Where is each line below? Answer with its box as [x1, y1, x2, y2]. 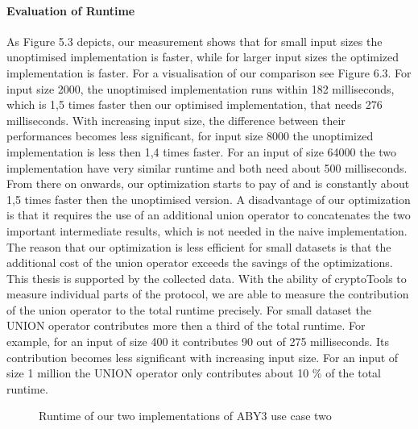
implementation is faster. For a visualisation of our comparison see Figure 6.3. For [6, 64, 412, 81]
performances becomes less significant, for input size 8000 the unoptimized [6, 127, 374, 144]
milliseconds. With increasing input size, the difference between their [6, 111, 346, 128]
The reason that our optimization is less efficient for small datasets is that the [6, 238, 391, 255]
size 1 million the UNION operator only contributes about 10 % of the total [6, 364, 381, 381]
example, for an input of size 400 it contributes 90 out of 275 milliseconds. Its [6, 333, 389, 350]
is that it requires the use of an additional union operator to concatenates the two [6, 206, 411, 223]
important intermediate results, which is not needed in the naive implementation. [6, 222, 408, 239]
